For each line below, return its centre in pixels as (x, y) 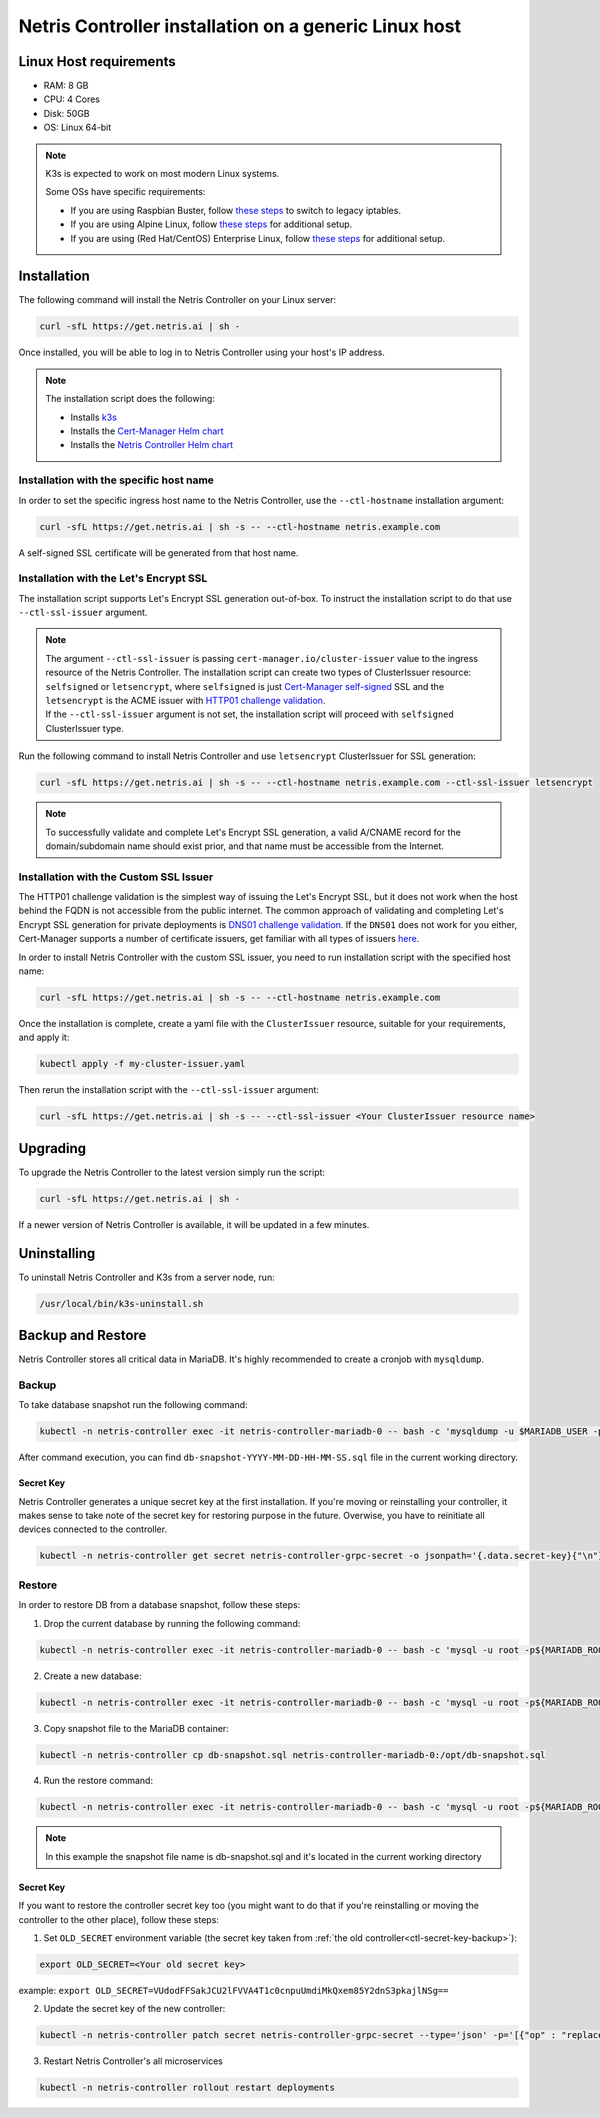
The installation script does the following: (130, 399)
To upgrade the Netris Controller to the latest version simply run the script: (171, 1172)
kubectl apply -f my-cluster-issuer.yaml (142, 1064)
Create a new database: (92, 1676)
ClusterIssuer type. (85, 728)
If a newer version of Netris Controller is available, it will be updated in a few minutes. (194, 1224)
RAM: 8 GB (66, 86)
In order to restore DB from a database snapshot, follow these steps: (159, 1605)
